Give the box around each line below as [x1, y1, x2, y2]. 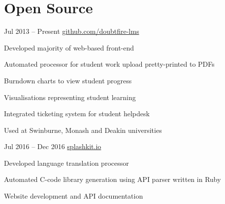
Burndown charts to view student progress [4, 75, 132, 85]
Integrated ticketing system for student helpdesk [4, 108, 150, 119]
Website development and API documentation [4, 191, 143, 201]
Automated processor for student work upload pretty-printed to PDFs [4, 59, 215, 69]
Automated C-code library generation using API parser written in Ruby [4, 174, 221, 184]
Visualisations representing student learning [4, 92, 136, 102]
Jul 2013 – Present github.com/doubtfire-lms [4, 26, 139, 36]
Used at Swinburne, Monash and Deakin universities [4, 125, 162, 135]
